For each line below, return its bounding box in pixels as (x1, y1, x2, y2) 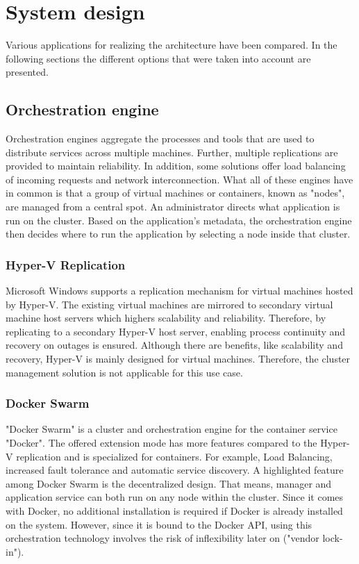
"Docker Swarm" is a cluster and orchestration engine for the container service (6, 422, 337, 436)
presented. (6, 65, 49, 79)
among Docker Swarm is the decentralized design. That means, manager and (6, 476, 332, 490)
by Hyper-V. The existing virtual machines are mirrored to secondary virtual (6, 297, 333, 311)
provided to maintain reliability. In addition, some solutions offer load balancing (6, 158, 346, 173)
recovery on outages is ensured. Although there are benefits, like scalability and (6, 338, 343, 352)
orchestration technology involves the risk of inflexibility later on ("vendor (6, 531, 319, 545)
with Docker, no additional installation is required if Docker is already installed (6, 504, 343, 518)
